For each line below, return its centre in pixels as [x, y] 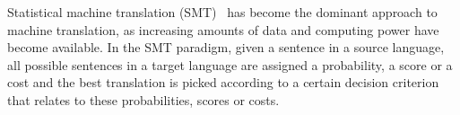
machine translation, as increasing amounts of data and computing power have [223, 29]
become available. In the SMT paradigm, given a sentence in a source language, [226, 47]
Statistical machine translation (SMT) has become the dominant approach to [222, 12]
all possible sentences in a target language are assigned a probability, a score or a [230, 64]
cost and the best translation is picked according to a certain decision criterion [223, 82]
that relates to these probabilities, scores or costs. [143, 99]
